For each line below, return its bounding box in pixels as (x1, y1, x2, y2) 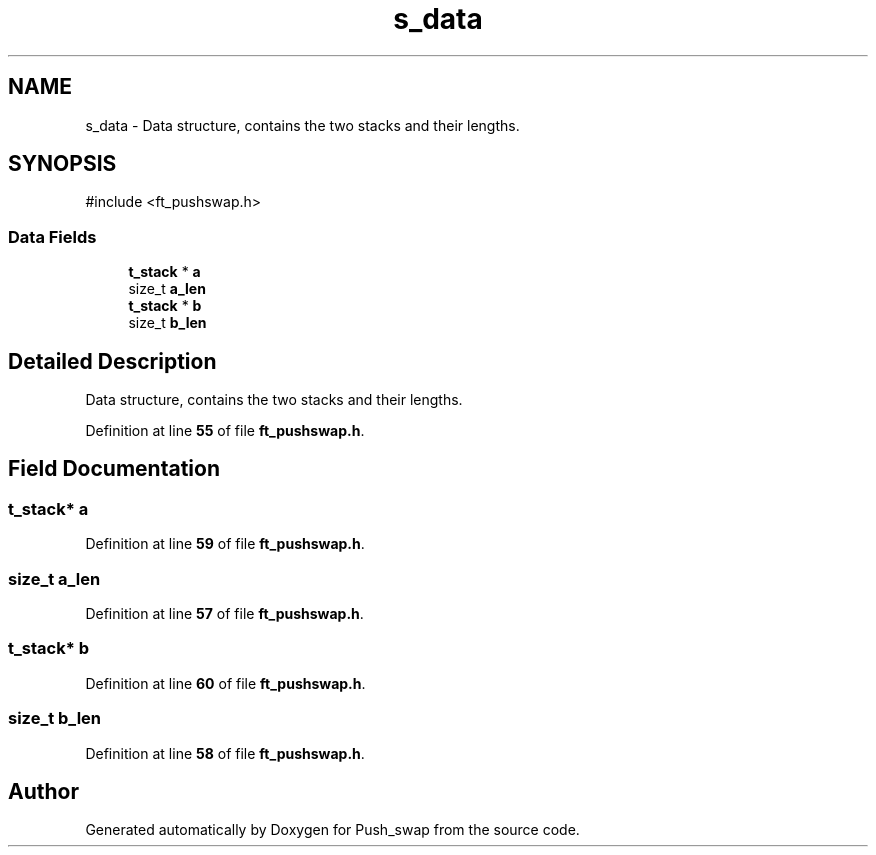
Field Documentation (8, 456, 220, 482)
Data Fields (8, 226, 97, 247)
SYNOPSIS (8, 151, 117, 177)
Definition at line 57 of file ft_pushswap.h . (85, 605, 364, 622)
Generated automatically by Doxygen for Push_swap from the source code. (85, 821, 580, 839)
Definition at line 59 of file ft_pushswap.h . (85, 535, 365, 553)
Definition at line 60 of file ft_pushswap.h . (85, 674, 366, 692)
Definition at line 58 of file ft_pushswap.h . (85, 744, 365, 762)
